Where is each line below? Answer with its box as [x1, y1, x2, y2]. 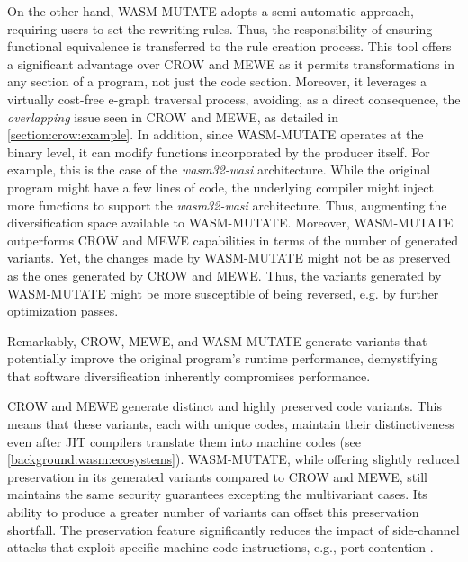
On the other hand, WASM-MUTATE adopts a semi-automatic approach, [7, 2, 414, 20]
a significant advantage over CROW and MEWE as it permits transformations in [7, 54, 454, 73]
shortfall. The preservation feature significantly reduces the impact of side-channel [7, 520, 460, 539]
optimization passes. [7, 301, 119, 320]
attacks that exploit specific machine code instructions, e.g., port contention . [7, 538, 434, 557]
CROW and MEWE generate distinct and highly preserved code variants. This [7, 397, 442, 415]
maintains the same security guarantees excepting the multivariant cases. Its [7, 485, 427, 504]
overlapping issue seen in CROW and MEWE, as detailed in [7, 107, 338, 126]
